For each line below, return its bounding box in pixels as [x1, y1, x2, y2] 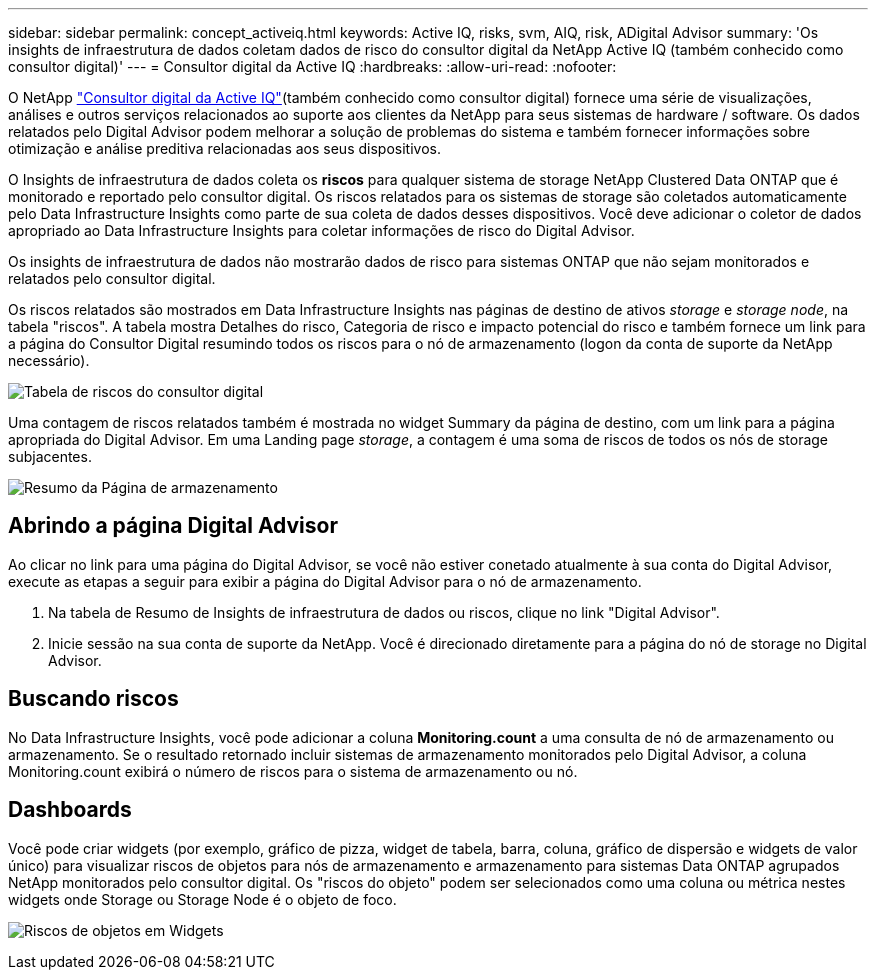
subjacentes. [8, 448, 92, 465]
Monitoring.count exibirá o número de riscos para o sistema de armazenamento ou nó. [8, 762, 578, 780]
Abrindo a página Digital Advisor [8, 513, 339, 539]
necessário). [8, 352, 90, 369]
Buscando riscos [8, 686, 179, 712]
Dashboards [8, 797, 132, 823]
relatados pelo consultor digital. [8, 270, 216, 287]
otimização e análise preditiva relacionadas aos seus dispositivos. [8, 140, 441, 157]
